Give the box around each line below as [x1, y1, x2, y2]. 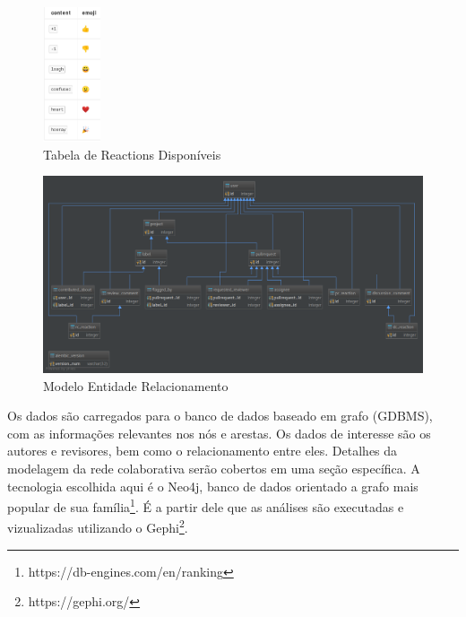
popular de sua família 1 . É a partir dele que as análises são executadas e [7, 495, 404, 516]
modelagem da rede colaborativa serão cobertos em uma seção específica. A [7, 459, 420, 478]
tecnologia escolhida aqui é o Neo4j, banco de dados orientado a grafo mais [7, 476, 419, 495]
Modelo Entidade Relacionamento [43, 376, 229, 395]
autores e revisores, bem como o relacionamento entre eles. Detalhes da [7, 441, 398, 460]
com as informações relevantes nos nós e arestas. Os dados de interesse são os [7, 423, 431, 442]
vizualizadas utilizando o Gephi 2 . [7, 516, 188, 537]
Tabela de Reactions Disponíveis [43, 144, 221, 163]
